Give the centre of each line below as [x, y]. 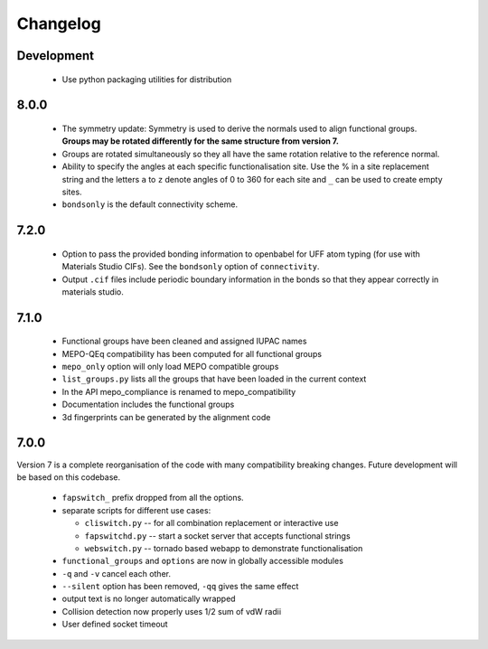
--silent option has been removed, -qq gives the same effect [180, 587]
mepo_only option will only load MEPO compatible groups [170, 367]
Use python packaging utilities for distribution [147, 79]
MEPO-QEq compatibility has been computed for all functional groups [192, 353]
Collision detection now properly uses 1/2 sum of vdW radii [172, 611]
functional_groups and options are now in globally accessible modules [202, 561]
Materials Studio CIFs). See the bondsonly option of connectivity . [191, 267]
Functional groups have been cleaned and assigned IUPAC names [184, 341]
